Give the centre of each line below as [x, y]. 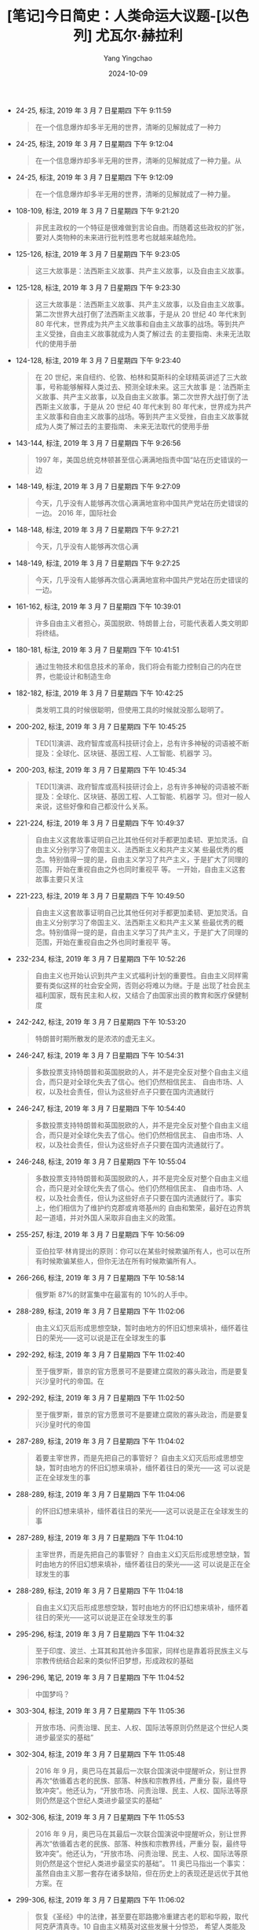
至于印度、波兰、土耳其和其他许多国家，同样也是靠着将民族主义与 [142, 1650]
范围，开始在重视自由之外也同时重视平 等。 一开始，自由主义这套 [140, 869]
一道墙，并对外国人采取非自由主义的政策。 [111, 1217]
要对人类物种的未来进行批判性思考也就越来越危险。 [118, 237]
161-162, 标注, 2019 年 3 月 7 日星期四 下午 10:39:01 [98, 606]
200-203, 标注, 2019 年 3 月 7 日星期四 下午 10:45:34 [101, 769]
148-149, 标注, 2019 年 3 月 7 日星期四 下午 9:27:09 [98, 486]
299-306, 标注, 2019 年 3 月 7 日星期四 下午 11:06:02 [100, 1899]
